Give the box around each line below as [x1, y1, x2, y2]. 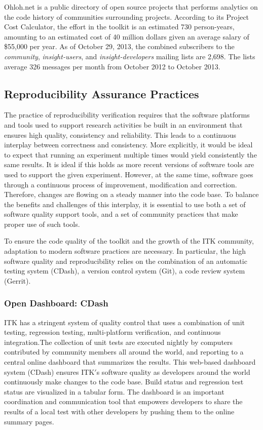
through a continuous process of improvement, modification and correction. [4, 179, 237, 189]
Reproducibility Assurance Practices [4, 86, 199, 101]
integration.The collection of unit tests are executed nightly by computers [4, 336, 233, 347]
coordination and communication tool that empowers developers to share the [4, 396, 243, 407]
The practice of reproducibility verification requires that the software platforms [4, 109, 250, 120]
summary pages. [4, 416, 54, 426]
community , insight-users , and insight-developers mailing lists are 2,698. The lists [4, 51, 255, 61]
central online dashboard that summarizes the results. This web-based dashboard [4, 357, 256, 367]
